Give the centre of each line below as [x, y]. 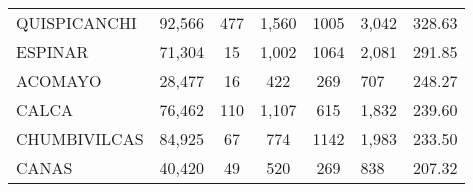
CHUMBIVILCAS [80, 138]
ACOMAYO [59, 80]
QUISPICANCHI [76, 22]
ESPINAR [52, 51]
